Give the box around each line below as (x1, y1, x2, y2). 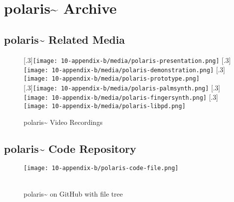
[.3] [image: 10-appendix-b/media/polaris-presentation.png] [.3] (24, 55, 231, 65)
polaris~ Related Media (4, 31, 125, 47)
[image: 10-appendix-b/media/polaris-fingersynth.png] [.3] (24, 92, 218, 102)
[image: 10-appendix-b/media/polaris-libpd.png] (24, 102, 186, 110)
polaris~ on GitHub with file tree (24, 188, 123, 199)
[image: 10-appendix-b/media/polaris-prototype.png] (24, 75, 200, 82)
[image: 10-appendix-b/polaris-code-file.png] (24, 165, 178, 172)
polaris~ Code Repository (4, 141, 136, 156)
